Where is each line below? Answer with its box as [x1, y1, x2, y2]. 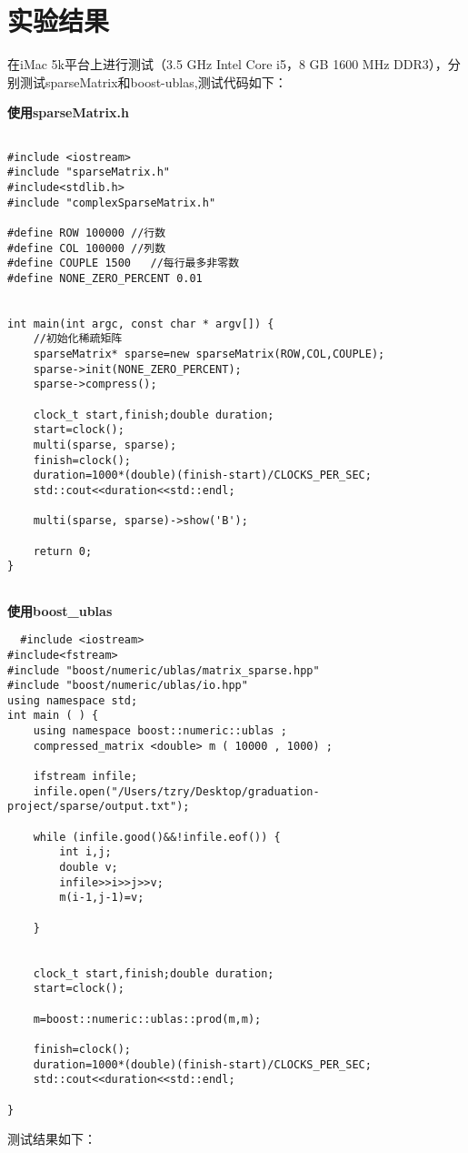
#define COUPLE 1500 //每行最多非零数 [7, 257, 240, 270]
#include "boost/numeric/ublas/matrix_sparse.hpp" [7, 663, 320, 677]
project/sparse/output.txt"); [7, 800, 190, 814]
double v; [59, 861, 118, 875]
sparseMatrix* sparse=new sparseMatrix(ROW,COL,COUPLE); [33, 348, 385, 361]
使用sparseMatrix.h [7, 103, 129, 122]
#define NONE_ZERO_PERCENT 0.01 [7, 271, 203, 285]
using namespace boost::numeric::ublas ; [33, 724, 287, 738]
